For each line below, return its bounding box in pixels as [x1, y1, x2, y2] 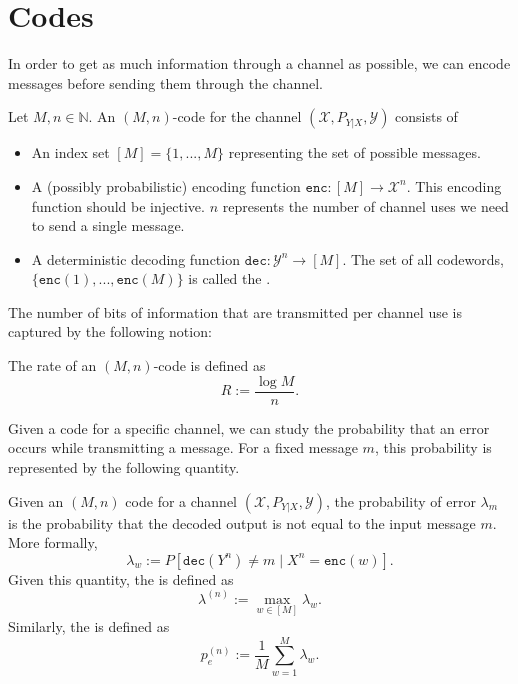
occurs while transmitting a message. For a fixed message [8, 437, 358, 458]
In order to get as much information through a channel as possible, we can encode [8, 53, 511, 74]
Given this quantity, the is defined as [8, 568, 234, 589]
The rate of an [8, 355, 97, 376]
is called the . [188, 268, 271, 289]
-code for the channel [172, 106, 302, 127]
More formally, [8, 532, 98, 553]
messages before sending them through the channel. [8, 72, 323, 93]
